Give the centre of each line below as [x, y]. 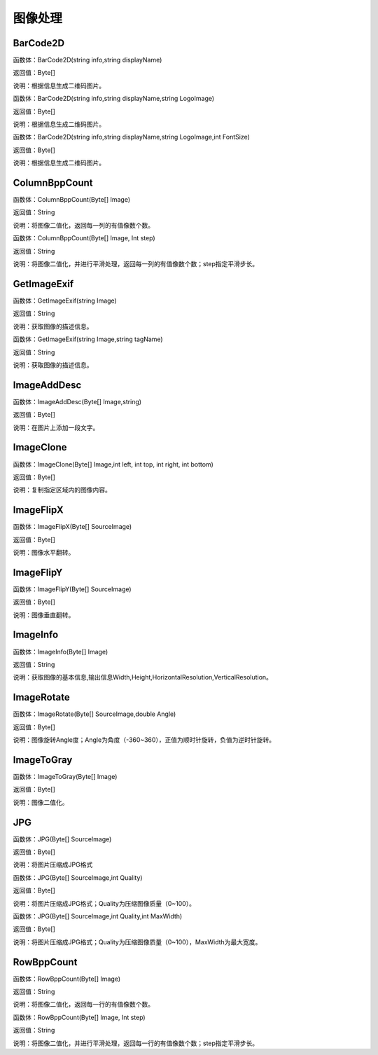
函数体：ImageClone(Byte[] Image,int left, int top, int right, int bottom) [113, 464]
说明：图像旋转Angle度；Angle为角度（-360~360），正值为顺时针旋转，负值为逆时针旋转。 [144, 740]
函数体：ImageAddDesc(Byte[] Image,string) [77, 401]
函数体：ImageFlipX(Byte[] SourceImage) [72, 527]
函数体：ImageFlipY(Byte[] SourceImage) [72, 589]
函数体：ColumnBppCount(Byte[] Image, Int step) [84, 238]
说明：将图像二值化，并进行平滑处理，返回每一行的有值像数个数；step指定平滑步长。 [136, 1043]
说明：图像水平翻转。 [44, 552]
